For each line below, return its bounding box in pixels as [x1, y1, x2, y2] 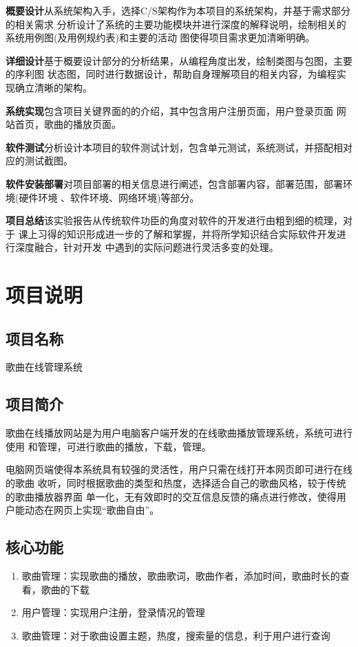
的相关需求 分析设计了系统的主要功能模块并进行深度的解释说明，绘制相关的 [6, 17, 346, 31]
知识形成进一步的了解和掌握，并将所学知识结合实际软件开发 [66, 226, 337, 241]
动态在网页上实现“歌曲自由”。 [24, 503, 160, 517]
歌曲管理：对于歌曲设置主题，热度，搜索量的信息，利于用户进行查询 [21, 628, 330, 642]
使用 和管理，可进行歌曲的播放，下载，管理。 [6, 439, 211, 453]
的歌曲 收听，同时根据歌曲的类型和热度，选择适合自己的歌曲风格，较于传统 [6, 476, 346, 490]
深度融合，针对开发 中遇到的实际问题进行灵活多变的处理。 [14, 240, 279, 254]
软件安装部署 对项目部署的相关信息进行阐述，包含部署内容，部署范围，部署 [6, 176, 343, 190]
